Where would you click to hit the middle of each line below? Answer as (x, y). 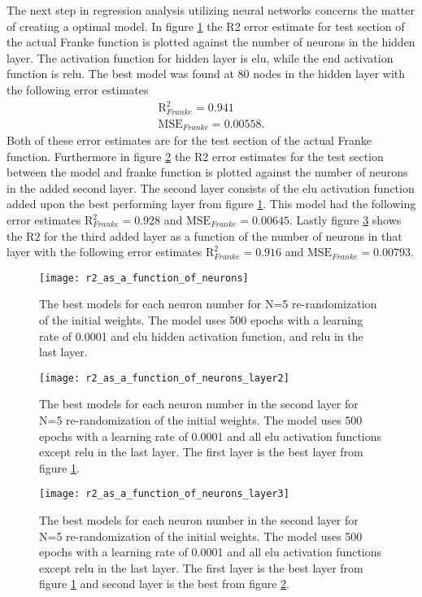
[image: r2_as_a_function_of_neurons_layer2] (164, 378)
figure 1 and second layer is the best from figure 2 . (165, 584)
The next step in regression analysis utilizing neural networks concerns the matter (211, 10)
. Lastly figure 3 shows (345, 220)
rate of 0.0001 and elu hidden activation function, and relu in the (201, 336)
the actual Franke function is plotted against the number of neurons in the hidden (211, 42)
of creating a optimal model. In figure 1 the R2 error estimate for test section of (206, 26)
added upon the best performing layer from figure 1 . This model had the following (211, 204)
